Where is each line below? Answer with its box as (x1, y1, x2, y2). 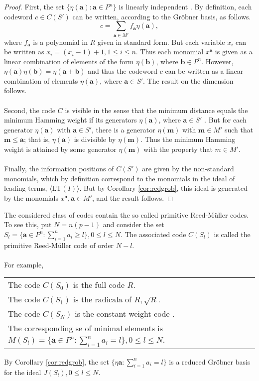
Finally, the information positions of (4, 163, 114, 174)
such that (224, 124, 254, 134)
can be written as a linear (165, 66, 244, 76)
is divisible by (74, 134, 116, 144)
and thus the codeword (88, 66, 158, 76)
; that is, (23, 134, 50, 144)
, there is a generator (92, 124, 155, 134)
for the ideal (4, 367, 41, 378)
